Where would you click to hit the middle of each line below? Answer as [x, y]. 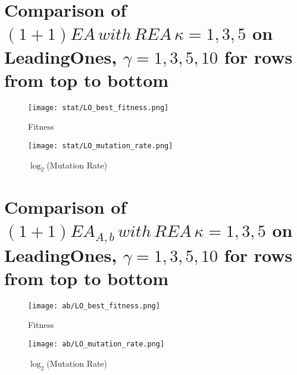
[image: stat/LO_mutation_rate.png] [101, 146]
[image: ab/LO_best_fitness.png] [94, 306]
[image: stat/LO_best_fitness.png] [99, 107]
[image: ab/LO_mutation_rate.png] [96, 344]
